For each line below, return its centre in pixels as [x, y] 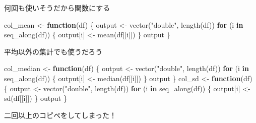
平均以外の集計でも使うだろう [53, 51]
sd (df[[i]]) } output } [36, 98]
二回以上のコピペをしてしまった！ [60, 115]
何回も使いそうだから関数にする [57, 8]
